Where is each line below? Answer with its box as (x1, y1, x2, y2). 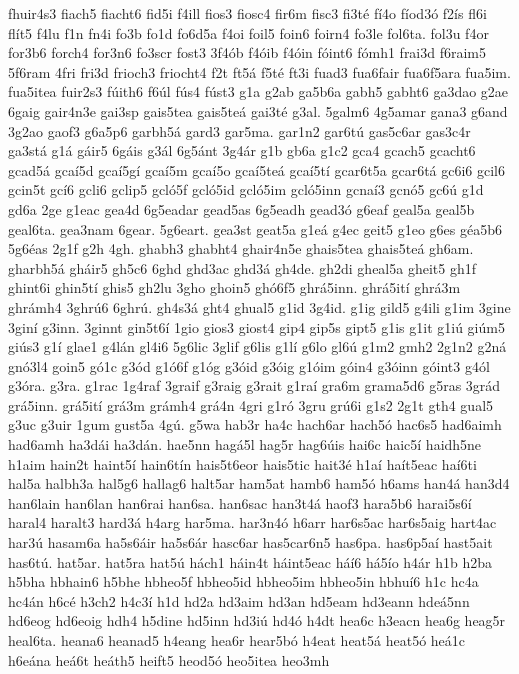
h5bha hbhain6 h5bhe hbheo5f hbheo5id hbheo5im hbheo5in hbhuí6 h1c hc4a (8, 571, 479, 592)
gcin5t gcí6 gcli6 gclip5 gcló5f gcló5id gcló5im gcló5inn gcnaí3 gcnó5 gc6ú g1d (8, 179, 484, 200)
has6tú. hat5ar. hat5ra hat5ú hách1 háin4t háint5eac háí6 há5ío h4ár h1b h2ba (8, 551, 493, 572)
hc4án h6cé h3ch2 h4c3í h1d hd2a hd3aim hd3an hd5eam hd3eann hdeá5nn (8, 590, 470, 611)
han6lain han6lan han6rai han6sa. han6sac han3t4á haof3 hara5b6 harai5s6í (8, 492, 472, 513)
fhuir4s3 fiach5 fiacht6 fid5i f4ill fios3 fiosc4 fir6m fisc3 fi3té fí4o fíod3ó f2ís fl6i (8, 3, 487, 23)
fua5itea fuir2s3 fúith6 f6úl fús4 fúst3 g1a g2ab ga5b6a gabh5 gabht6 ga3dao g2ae (8, 81, 509, 102)
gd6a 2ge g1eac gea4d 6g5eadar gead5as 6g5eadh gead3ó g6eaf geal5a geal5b (8, 198, 475, 219)
